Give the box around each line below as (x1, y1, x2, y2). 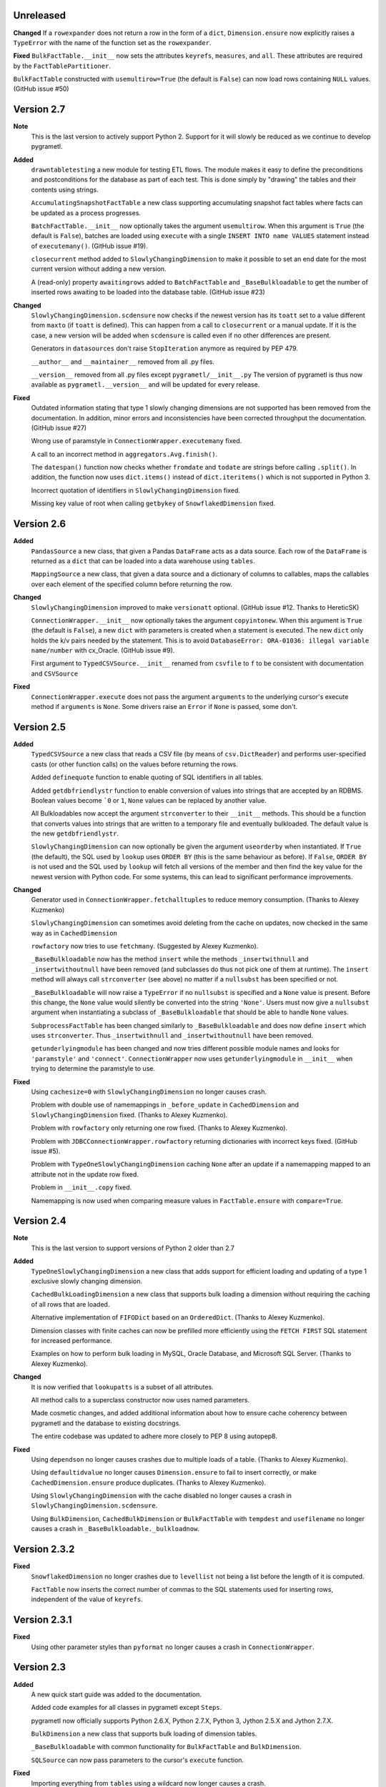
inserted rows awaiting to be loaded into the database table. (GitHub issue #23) (31, 288, 266, 297)
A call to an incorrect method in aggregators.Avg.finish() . (31, 450, 218, 458)
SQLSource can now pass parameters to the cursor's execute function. (31, 1756, 244, 1764)
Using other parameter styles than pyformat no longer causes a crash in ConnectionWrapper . (31, 1643, 315, 1651)
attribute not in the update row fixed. (31, 1169, 139, 1179)
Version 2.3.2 (13, 1543, 75, 1555)
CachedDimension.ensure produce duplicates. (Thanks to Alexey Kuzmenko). (31, 1478, 267, 1487)
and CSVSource (31, 669, 79, 678)
